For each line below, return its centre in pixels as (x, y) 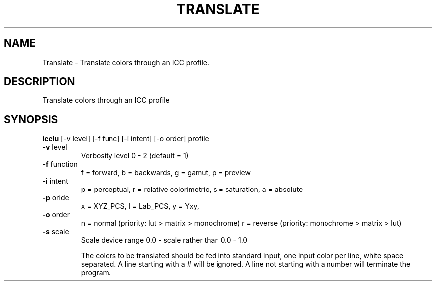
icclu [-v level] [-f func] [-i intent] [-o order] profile (126, 139)
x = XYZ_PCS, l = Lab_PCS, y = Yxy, (140, 206)
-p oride (56, 198)
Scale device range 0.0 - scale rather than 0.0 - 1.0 (164, 240)
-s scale (56, 232)
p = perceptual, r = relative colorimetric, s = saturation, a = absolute (192, 190)
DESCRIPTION (40, 82)
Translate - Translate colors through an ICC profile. (126, 62)
